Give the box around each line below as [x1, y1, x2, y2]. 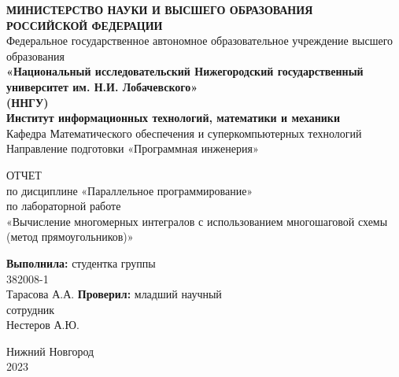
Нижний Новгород [6, 342, 94, 359]
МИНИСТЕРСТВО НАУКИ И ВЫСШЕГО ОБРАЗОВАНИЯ [6, 2, 313, 17]
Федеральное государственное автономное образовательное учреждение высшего [6, 32, 393, 49]
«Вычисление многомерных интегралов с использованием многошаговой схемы [6, 213, 388, 229]
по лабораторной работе [6, 198, 121, 214]
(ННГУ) [6, 94, 49, 110]
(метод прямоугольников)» [6, 228, 134, 245]
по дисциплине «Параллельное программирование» [6, 182, 253, 198]
